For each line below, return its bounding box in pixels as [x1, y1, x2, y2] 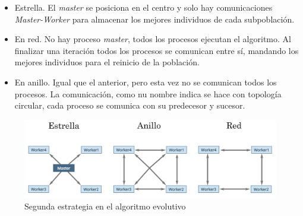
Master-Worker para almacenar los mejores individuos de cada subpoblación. [14, 12, 295, 25]
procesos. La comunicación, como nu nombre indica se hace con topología [14, 87, 282, 100]
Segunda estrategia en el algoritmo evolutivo [24, 200, 186, 212]
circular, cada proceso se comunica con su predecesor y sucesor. [14, 99, 245, 112]
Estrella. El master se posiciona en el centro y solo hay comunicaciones [14, 1, 273, 13]
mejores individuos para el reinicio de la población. [14, 56, 200, 68]
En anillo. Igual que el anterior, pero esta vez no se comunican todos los [14, 75, 277, 88]
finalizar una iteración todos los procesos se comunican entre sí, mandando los [14, 44, 299, 56]
